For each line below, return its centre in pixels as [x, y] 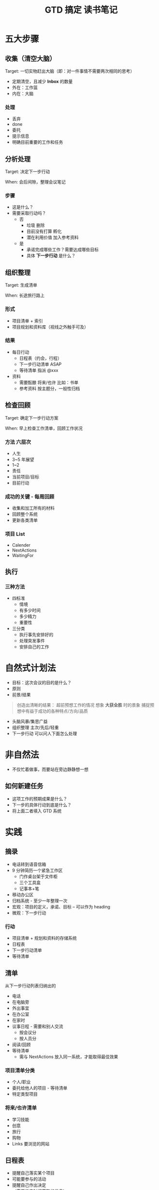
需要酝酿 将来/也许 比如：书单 [49, 382]
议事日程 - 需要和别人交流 [38, 1026]
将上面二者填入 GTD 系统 [37, 811]
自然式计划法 [31, 668]
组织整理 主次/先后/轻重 [35, 728]
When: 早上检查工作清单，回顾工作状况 [44, 428]
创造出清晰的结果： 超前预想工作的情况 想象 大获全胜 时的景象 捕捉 [83, 705]
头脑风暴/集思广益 [30, 721]
